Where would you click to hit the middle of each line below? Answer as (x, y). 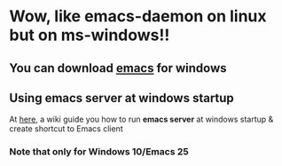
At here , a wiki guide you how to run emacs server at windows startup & (141, 119)
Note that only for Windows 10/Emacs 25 (99, 152)
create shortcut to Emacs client (66, 129)
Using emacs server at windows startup (122, 98)
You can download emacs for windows (118, 68)
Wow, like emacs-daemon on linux (138, 16)
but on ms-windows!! (90, 35)
